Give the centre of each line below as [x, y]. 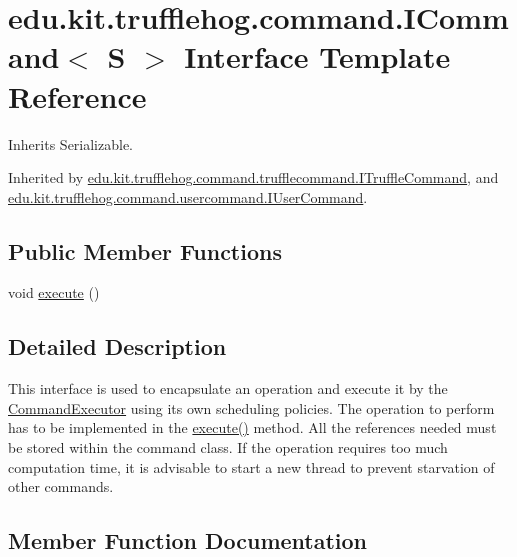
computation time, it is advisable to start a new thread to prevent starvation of [251, 466]
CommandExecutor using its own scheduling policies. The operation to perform [251, 407]
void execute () [54, 292]
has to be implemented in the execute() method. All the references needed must [252, 427]
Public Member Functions [145, 250]
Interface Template [317, 56]
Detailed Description [117, 346]
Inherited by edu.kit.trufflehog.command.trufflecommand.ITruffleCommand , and [253, 177]
